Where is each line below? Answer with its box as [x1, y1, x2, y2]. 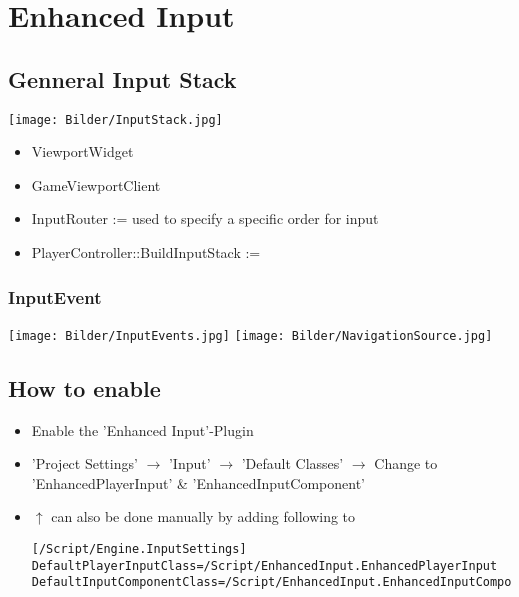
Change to [374, 453, 438, 474]
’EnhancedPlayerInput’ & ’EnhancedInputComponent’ [31, 472, 366, 493]
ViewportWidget [31, 141, 134, 162]
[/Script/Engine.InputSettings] [31, 542, 247, 557]
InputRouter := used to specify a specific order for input [31, 208, 379, 229]
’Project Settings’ [31, 453, 138, 474]
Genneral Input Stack [8, 63, 237, 94]
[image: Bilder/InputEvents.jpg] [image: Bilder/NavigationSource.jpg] [8, 328, 493, 343]
